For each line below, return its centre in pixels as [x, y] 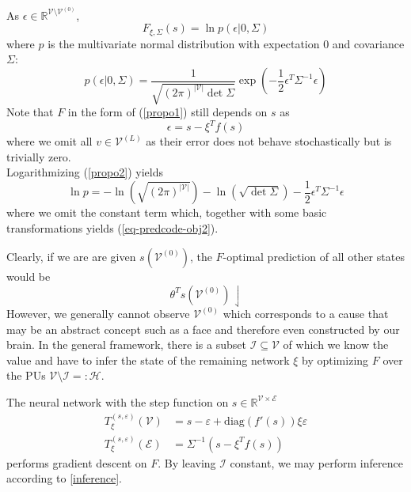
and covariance [368, 43]
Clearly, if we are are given [71, 256]
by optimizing [335, 360]
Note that [30, 112]
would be [29, 276]
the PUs [26, 375]
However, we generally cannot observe [98, 313]
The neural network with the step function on [118, 401]
